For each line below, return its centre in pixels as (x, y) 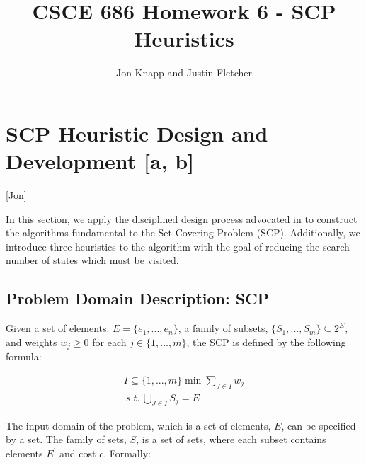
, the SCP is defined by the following (266, 341)
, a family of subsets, (223, 328)
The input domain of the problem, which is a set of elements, (138, 425)
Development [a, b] (100, 161)
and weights (32, 341)
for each (109, 341)
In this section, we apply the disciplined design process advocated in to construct (182, 218)
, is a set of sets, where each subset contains (231, 439)
